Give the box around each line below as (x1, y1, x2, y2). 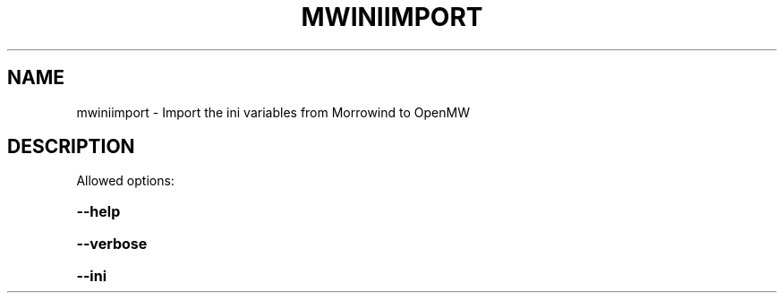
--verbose (76, 235, 148, 253)
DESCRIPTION (7, 135, 135, 159)
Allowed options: (76, 173, 175, 189)
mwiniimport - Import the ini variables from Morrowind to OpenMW (76, 104, 470, 120)
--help (76, 202, 121, 221)
